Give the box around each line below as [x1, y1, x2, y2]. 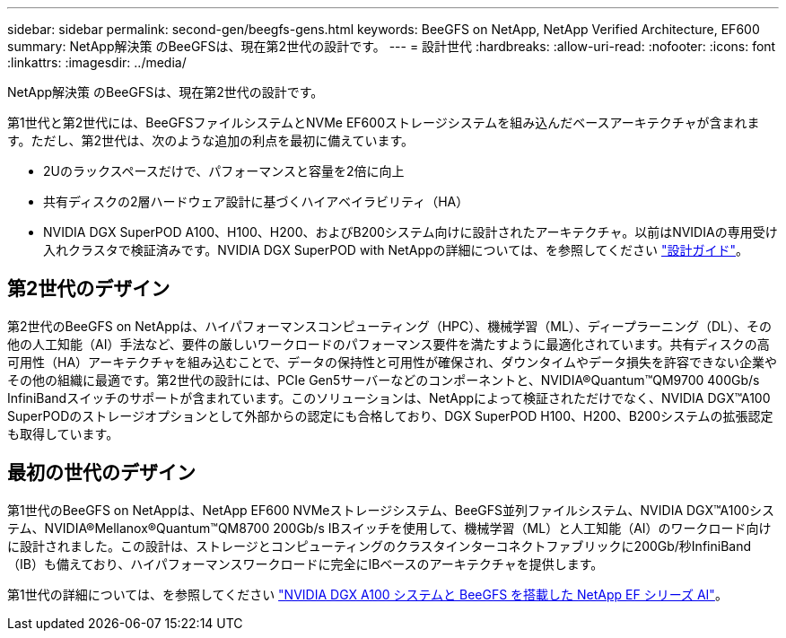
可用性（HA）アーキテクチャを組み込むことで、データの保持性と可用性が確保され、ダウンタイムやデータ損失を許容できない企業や [7, 354, 777, 370]
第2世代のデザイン [7, 277, 170, 301]
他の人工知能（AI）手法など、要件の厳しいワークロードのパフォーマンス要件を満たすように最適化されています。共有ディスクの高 [7, 336, 770, 352]
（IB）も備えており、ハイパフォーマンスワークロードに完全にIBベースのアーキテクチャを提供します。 [7, 555, 604, 572]
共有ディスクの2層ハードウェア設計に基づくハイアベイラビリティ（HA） [43, 194, 469, 209]
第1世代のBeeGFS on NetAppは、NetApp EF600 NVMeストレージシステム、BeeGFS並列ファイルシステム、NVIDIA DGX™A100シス [7, 502, 775, 518]
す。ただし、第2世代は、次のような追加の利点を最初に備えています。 [7, 133, 415, 148]
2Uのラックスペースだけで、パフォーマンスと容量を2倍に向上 [43, 163, 405, 179]
